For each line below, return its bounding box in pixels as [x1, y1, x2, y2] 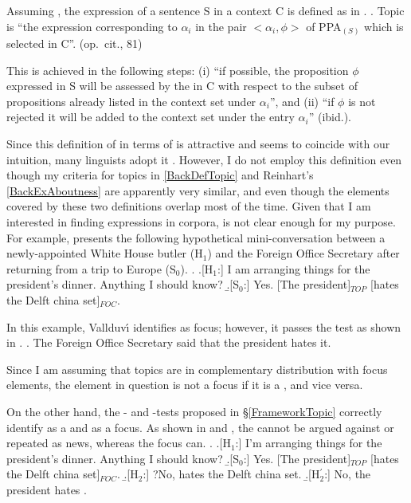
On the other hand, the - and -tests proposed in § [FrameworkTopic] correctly [6, 403, 382, 419]
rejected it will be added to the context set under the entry [6, 108, 295, 125]
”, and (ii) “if [269, 92, 335, 109]
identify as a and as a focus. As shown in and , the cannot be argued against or [6, 419, 394, 435]
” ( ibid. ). [308, 108, 351, 125]
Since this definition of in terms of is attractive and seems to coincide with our [6, 136, 390, 152]
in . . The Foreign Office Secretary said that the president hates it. [6, 334, 331, 351]
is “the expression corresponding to [6, 18, 178, 34]
